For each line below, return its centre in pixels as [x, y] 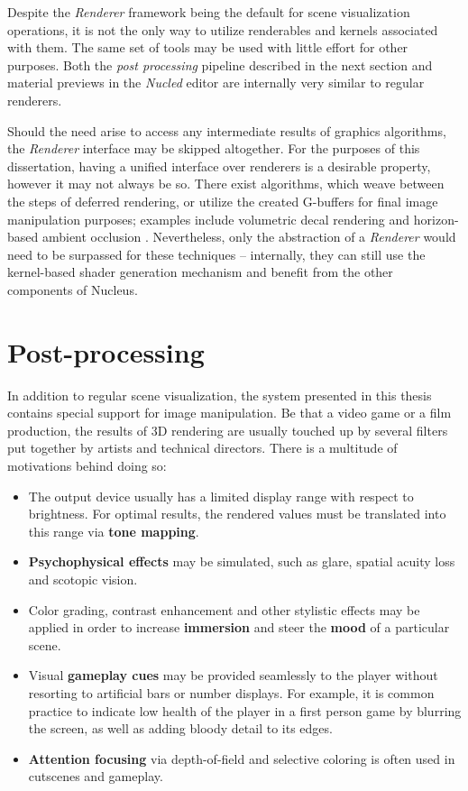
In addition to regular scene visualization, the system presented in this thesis [220, 395]
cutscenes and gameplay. [96, 776]
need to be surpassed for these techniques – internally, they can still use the [216, 254]
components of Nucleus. [73, 289]
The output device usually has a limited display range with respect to [221, 496]
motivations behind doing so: [87, 465]
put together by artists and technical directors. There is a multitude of [202, 448]
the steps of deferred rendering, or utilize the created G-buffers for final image [223, 201]
